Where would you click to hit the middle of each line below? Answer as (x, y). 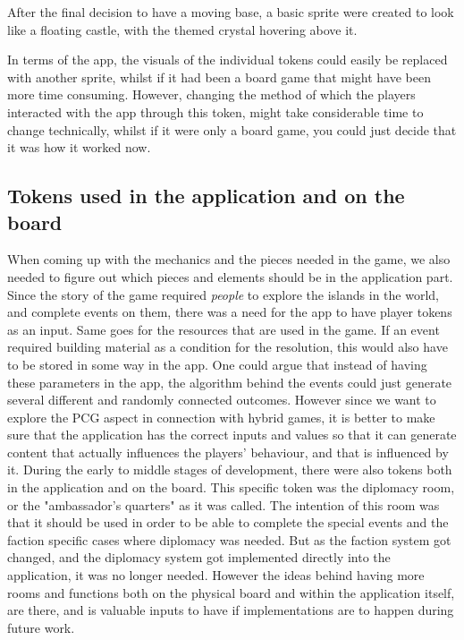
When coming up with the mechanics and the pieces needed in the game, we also (229, 259)
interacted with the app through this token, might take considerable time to (215, 111)
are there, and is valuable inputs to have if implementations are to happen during (231, 610)
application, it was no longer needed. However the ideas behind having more (216, 575)
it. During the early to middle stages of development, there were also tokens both (230, 469)
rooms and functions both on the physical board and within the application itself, (231, 592)
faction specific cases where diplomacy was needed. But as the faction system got (229, 539)
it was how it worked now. (79, 147)
